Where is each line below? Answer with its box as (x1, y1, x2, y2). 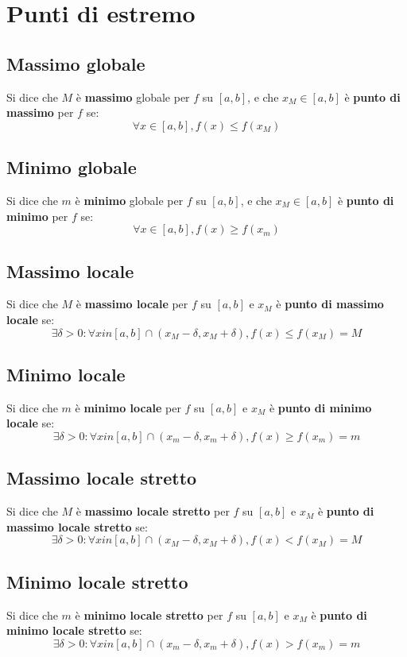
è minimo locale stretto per (75, 606, 223, 623)
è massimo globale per (76, 88, 190, 105)
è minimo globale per (75, 191, 184, 208)
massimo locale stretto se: (6, 518, 148, 535)
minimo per (6, 207, 68, 224)
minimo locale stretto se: (6, 622, 142, 639)
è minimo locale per (75, 399, 181, 415)
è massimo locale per (76, 296, 188, 312)
